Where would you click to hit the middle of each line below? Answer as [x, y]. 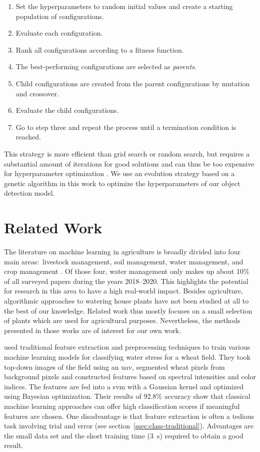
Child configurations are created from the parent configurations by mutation [133, 83]
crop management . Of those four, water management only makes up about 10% [127, 271]
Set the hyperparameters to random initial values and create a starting [124, 6]
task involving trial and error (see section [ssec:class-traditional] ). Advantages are [129, 426]
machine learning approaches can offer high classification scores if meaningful [122, 406]
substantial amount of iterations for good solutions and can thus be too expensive [129, 163]
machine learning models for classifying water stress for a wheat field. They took [127, 356]
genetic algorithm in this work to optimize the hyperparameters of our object [122, 183]
